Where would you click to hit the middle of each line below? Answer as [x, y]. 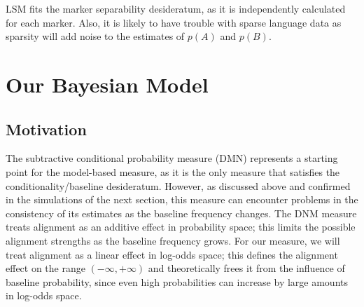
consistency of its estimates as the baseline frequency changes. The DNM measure [181, 213]
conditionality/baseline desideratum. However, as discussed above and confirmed [178, 185]
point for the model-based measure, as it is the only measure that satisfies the [173, 171]
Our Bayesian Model [107, 84]
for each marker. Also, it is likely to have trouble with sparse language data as [174, 22]
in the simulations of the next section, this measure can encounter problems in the [182, 199]
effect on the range [45, 268]
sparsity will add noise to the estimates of [95, 36]
